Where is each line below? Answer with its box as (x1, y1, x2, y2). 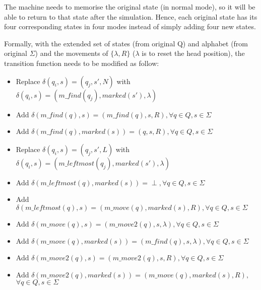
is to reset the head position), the (142, 48, 245, 58)
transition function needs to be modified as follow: (4, 57, 159, 68)
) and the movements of (35, 48, 108, 58)
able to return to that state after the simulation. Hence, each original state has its (4, 11, 257, 22)
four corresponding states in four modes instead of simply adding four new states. (4, 21, 256, 32)
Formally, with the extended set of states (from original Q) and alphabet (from (4, 38, 248, 48)
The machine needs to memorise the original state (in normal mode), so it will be (4, 2, 255, 12)
